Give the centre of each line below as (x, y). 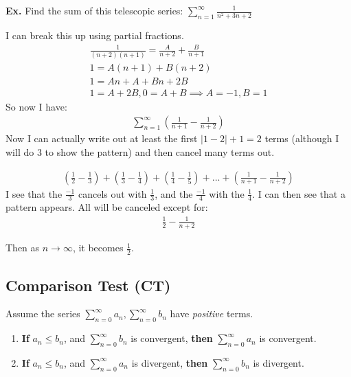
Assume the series (43, 313)
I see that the (34, 193)
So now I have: (36, 106)
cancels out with (112, 193)
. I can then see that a (299, 193)
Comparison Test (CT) (88, 285)
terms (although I (302, 138)
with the (227, 193)
